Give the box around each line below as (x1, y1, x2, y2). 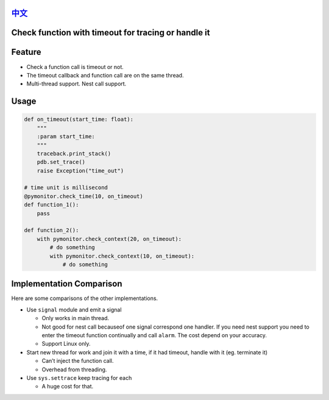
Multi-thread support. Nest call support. (26, 80, 127, 88)
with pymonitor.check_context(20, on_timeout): (37, 235, 182, 242)
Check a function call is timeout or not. (26, 63, 124, 70)
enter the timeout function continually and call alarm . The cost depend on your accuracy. (41, 332, 267, 339)
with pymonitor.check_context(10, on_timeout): (49, 252, 195, 259)
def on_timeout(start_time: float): (24, 116, 134, 123)
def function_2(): (24, 227, 79, 234)
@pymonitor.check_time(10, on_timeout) (24, 193, 143, 199)
